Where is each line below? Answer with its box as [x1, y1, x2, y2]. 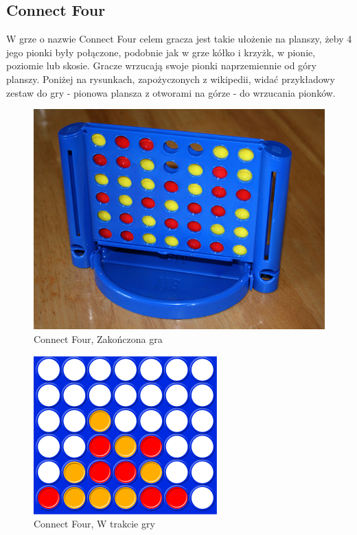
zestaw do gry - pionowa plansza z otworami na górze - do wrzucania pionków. [6, 85, 336, 99]
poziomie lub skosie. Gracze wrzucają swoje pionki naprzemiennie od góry [6, 58, 316, 73]
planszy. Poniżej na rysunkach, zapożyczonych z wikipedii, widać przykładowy [6, 71, 335, 86]
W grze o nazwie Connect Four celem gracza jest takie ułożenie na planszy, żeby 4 [6, 32, 352, 46]
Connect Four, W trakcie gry [34, 516, 155, 531]
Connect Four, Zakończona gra [34, 331, 163, 346]
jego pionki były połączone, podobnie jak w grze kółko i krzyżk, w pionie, [6, 45, 316, 59]
